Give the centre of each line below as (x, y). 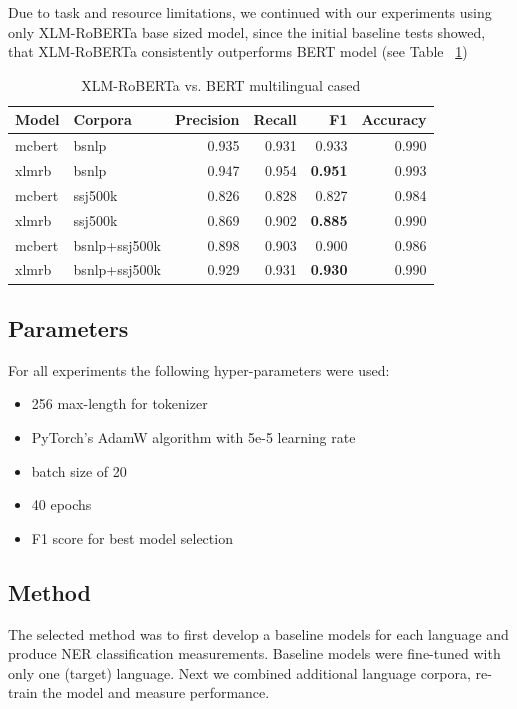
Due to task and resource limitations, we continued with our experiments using (250, 12)
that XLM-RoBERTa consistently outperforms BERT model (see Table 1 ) (238, 51)
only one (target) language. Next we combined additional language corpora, (239, 672)
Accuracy (394, 119)
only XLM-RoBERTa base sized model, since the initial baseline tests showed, (247, 31)
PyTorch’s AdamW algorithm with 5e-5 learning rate (193, 436)
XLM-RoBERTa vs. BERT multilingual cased (221, 84)
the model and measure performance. (156, 692)
